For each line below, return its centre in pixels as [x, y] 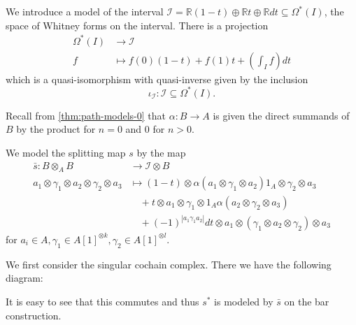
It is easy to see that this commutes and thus [102, 301]
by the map [161, 153]
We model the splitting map [66, 153]
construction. [34, 315]
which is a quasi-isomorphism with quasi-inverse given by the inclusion [157, 79]
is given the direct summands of [281, 115]
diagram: [24, 278]
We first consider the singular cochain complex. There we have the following [169, 264]
